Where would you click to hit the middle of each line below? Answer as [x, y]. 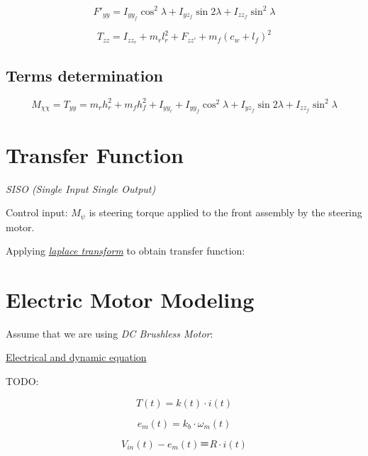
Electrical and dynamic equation [76, 357]
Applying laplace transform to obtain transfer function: [126, 251]
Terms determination [84, 75]
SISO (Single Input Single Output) [81, 188]
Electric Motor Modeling [130, 299]
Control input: [37, 212]
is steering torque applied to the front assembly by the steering [225, 212]
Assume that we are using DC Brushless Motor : [110, 333]
